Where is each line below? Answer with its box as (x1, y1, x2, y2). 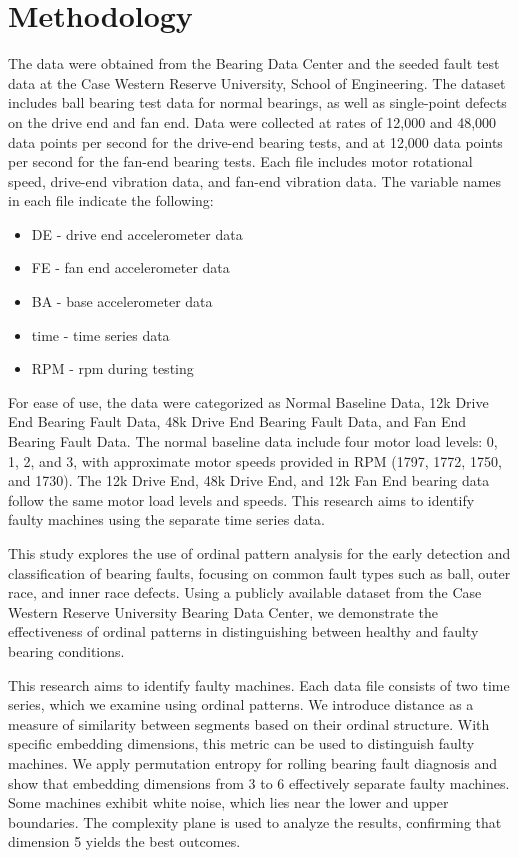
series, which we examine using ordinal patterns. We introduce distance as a (8, 694, 474, 715)
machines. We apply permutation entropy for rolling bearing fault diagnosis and (8, 752, 497, 773)
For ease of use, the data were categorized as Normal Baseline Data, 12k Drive (8, 391, 489, 412)
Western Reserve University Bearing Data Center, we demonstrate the (8, 601, 439, 622)
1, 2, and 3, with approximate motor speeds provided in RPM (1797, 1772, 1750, (8, 450, 502, 471)
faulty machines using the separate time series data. (8, 509, 325, 530)
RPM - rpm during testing (31, 358, 194, 379)
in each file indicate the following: (8, 190, 214, 211)
